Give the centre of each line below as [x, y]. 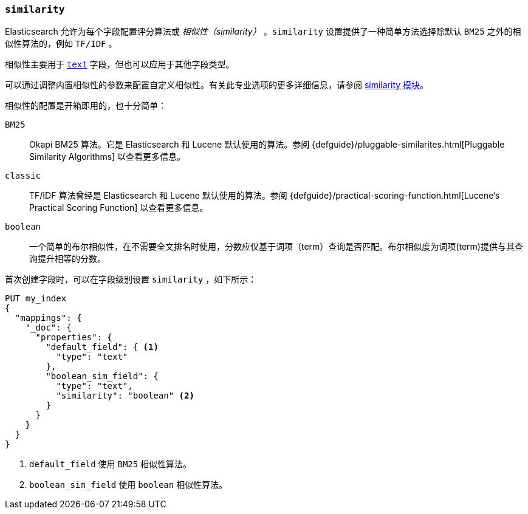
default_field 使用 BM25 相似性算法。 [111, 464]
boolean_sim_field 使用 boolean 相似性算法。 [129, 485]
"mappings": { [48, 318]
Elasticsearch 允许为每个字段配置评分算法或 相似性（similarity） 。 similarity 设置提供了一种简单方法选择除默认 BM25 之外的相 [263, 32]
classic [23, 176]
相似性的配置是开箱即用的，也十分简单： [86, 106]
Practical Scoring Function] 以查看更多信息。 [119, 208]
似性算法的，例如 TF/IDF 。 [61, 44]
